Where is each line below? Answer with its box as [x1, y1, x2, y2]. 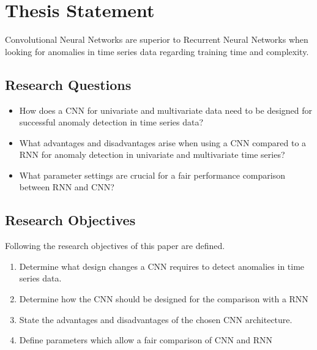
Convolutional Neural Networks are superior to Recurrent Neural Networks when [5, 33, 308, 46]
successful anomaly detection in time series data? [19, 116, 204, 128]
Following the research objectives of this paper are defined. [5, 239, 225, 252]
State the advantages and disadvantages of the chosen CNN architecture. [19, 313, 293, 326]
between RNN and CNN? [19, 181, 114, 193]
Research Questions [5, 75, 132, 94]
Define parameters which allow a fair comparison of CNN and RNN [19, 333, 273, 346]
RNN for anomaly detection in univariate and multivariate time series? [19, 148, 285, 161]
